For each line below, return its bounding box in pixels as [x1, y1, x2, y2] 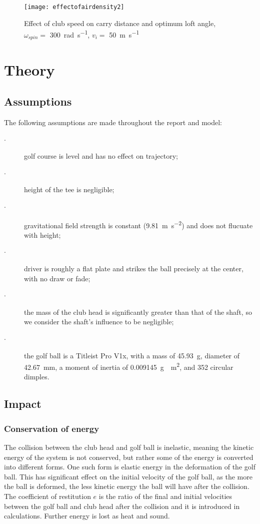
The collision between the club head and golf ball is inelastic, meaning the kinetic [4, 441, 254, 452]
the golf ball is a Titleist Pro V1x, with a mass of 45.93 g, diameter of [24, 350, 240, 360]
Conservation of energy [4, 422, 99, 434]
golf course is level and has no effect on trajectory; [24, 151, 178, 161]
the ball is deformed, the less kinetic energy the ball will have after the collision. [4, 481, 249, 491]
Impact [4, 396, 41, 411]
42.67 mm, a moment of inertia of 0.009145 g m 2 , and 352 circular [24, 360, 233, 372]
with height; [24, 229, 61, 240]
